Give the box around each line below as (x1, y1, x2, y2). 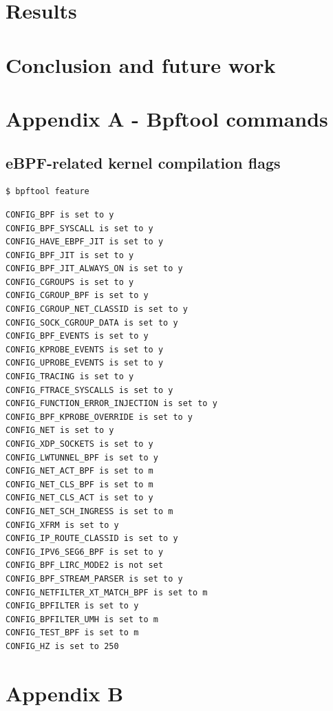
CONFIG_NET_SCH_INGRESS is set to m (6, 506, 173, 516)
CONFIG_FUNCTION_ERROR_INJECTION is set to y (6, 399, 217, 409)
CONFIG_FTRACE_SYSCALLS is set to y (6, 385, 173, 395)
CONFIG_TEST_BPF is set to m (6, 628, 139, 638)
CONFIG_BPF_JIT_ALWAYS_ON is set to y (6, 264, 183, 274)
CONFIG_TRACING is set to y (6, 372, 134, 382)
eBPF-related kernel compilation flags (6, 151, 281, 173)
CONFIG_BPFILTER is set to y (6, 601, 139, 611)
